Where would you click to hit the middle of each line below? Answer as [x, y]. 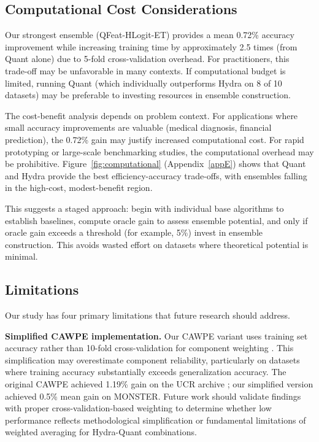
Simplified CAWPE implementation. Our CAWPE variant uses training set [156, 335]
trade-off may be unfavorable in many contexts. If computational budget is [145, 70]
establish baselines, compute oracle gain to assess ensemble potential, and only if [156, 220]
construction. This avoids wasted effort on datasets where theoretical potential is [157, 244]
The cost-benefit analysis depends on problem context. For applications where [152, 115]
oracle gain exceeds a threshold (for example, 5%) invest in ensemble [134, 232]
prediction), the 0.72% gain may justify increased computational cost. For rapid [155, 139]
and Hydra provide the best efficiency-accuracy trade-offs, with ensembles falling [156, 175]
